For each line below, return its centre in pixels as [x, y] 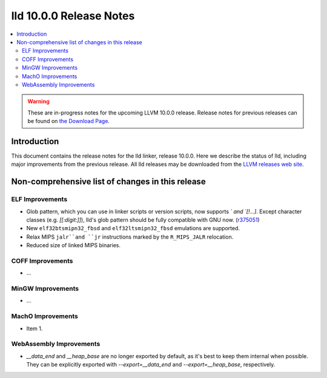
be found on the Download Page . [69, 121]
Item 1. [35, 328]
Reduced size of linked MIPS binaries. [74, 245]
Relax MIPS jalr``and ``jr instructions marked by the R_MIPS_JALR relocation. [130, 237]
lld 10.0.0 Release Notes [73, 16]
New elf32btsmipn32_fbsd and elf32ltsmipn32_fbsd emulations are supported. [133, 228]
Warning [38, 101]
